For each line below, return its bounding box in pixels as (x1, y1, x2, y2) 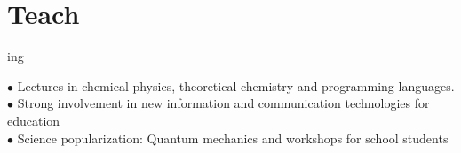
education (7, 111, 60, 129)
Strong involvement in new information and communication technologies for (17, 94, 430, 112)
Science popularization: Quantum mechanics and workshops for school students (17, 128, 449, 147)
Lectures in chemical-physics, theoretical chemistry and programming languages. (17, 76, 455, 95)
